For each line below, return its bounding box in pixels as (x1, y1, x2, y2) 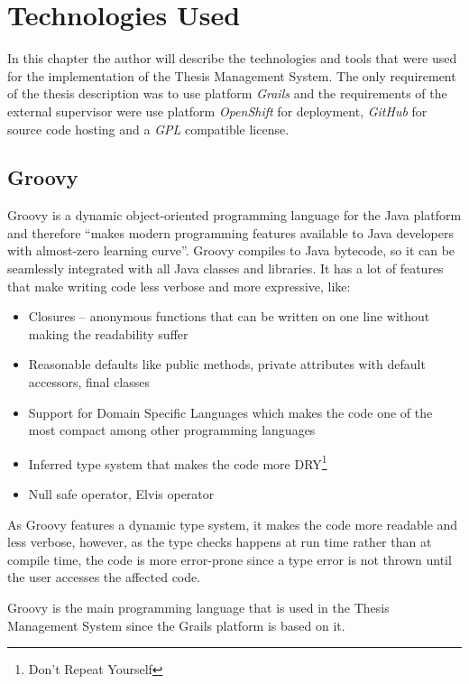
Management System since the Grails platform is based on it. (7, 615, 345, 634)
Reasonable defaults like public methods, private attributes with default (28, 355, 426, 374)
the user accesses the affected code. (7, 568, 201, 587)
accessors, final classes (28, 373, 151, 392)
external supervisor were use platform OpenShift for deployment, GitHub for (7, 101, 428, 120)
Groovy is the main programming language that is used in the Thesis (7, 598, 390, 617)
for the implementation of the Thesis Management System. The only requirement (7, 66, 456, 85)
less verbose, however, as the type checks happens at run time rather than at (7, 532, 432, 551)
